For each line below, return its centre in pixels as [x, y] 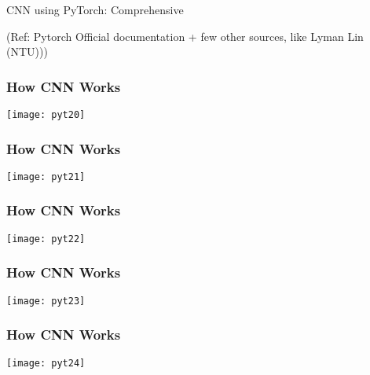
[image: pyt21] [46, 176]
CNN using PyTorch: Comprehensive [95, 9]
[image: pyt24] [46, 363]
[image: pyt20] [46, 115]
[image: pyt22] [46, 239]
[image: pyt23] [46, 301]
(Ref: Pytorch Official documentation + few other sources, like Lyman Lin [185, 36]
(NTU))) [27, 51]
